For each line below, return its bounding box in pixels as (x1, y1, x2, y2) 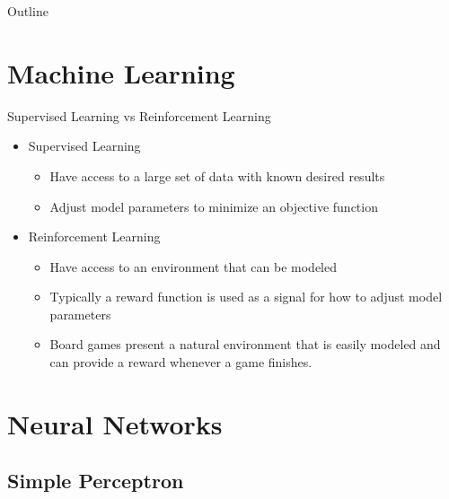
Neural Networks (7, 405, 223, 442)
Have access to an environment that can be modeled (49, 257, 338, 276)
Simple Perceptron (7, 467, 184, 495)
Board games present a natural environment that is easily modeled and (49, 335, 441, 354)
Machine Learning (7, 54, 235, 91)
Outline (7, 2, 48, 20)
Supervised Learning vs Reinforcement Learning (7, 106, 271, 125)
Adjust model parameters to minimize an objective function (49, 197, 378, 215)
